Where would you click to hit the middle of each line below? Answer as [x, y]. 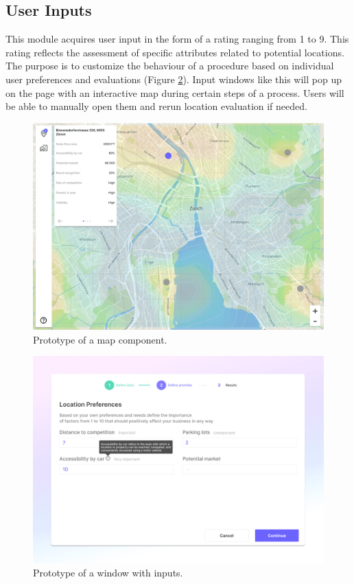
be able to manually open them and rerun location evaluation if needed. [156, 106]
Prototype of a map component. [100, 339]
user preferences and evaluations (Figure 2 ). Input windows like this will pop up [174, 79]
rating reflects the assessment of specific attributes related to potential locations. [175, 52]
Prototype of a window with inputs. [108, 573]
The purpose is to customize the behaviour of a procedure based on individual [170, 66]
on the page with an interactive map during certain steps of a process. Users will [175, 92]
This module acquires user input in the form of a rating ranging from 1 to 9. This [177, 39]
